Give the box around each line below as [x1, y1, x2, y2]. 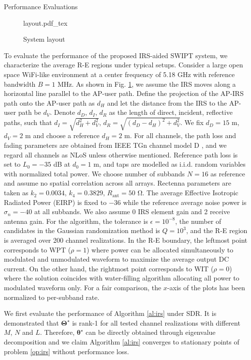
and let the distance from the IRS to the [107, 97, 227, 108]
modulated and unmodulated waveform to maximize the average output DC [4, 254, 229, 264]
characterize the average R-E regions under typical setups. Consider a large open [4, 60, 243, 70]
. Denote [50, 107, 75, 117]
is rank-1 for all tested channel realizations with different [72, 317, 240, 328]
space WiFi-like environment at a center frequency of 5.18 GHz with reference [4, 69, 235, 79]
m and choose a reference [25, 130, 100, 141]
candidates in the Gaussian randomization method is [4, 225, 160, 235]
